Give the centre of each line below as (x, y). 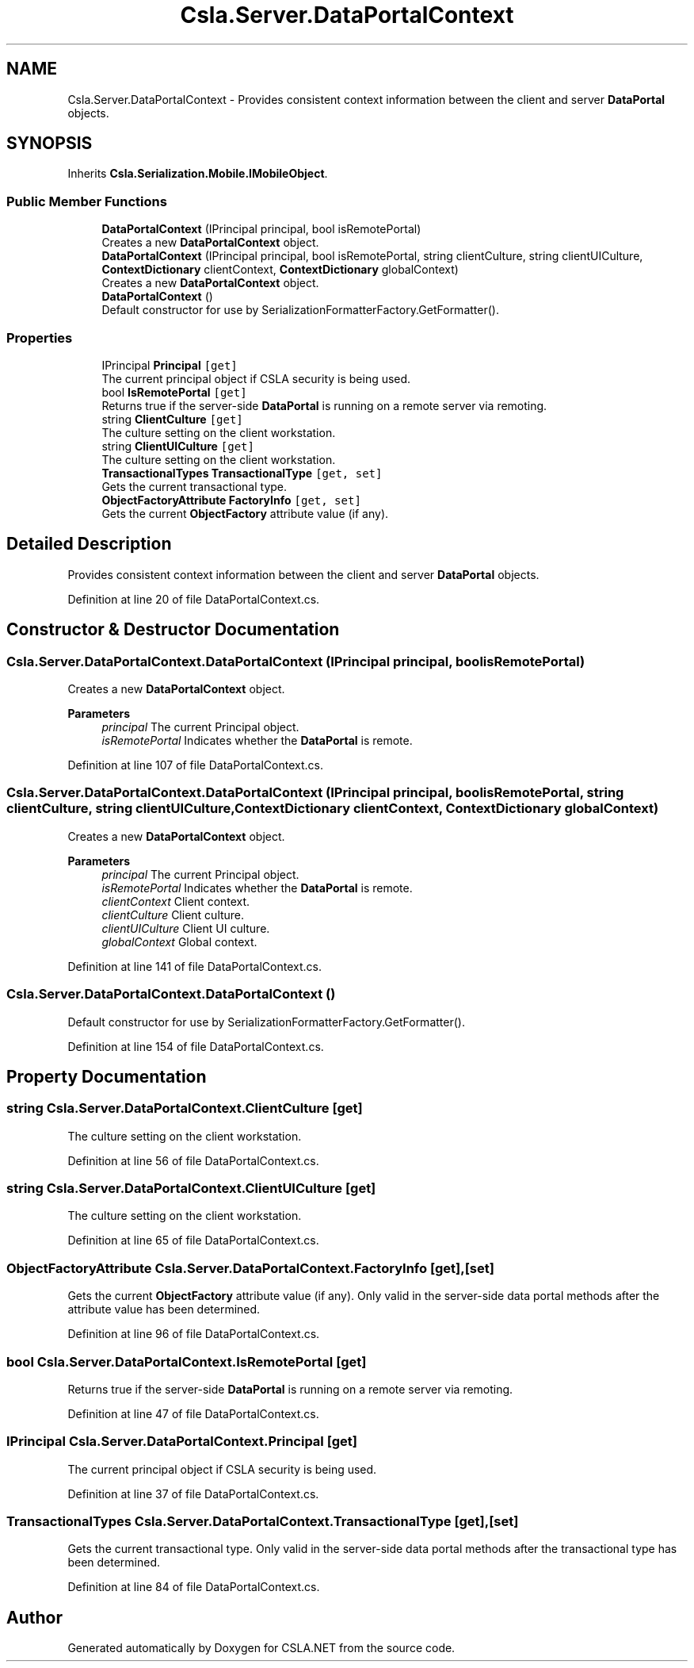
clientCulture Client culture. (173, 915)
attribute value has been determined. (164, 1309)
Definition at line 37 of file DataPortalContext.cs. (193, 1494)
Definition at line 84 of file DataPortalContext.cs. (194, 1587)
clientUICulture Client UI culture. (186, 928)
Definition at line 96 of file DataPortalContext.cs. (194, 1334)
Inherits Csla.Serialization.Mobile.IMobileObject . (198, 174)
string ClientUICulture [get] (178, 446)
